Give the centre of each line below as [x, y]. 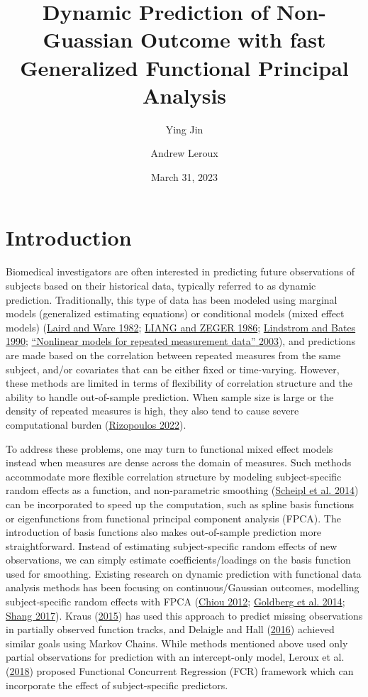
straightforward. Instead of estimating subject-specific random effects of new [172, 545]
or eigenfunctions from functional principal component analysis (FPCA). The [173, 518]
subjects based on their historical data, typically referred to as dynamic [161, 285]
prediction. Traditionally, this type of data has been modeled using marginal [172, 299]
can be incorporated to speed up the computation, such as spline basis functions [180, 504]
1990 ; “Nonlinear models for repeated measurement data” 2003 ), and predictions [181, 341]
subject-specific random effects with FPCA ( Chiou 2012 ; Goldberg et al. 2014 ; [175, 602]
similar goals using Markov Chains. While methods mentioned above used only [177, 643]
